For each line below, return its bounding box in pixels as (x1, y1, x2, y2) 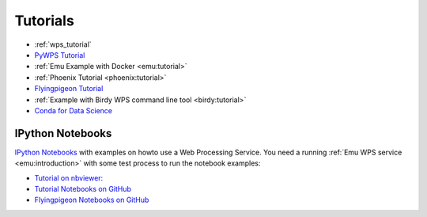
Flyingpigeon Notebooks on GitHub (34, 195, 149, 205)
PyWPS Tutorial (34, 50, 85, 59)
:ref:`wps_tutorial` (34, 40, 93, 49)
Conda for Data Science (34, 105, 113, 115)
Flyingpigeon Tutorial (34, 84, 104, 93)
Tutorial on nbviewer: (34, 173, 104, 182)
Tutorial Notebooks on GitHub (34, 184, 132, 193)
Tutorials (14, 12, 74, 29)
